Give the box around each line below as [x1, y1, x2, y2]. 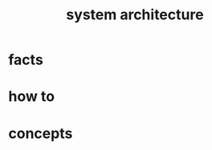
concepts [8, 124, 73, 142]
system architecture [66, 6, 204, 24]
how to [8, 87, 55, 106]
